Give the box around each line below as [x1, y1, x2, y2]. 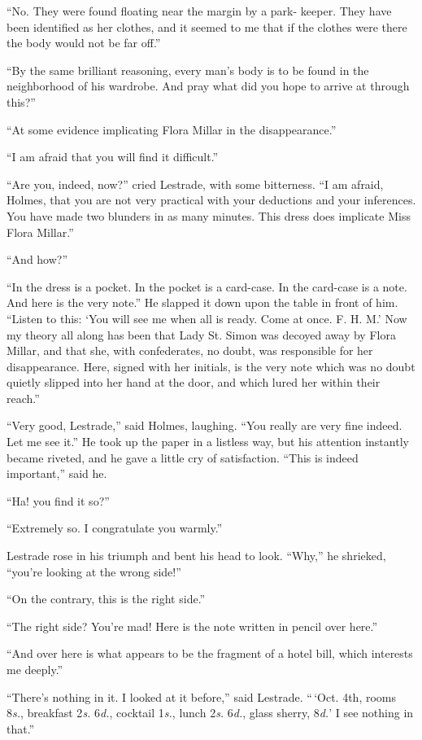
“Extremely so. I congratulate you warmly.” [7, 519, 223, 536]
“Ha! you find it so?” [7, 492, 110, 509]
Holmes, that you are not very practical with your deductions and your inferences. [7, 191, 416, 208]
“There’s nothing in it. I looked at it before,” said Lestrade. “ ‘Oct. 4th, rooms [7, 688, 396, 705]
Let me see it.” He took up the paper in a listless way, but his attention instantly [7, 433, 409, 450]
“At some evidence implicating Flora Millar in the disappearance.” [7, 120, 337, 138]
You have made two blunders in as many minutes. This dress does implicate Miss [7, 207, 411, 224]
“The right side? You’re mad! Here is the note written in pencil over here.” [7, 617, 378, 634]
